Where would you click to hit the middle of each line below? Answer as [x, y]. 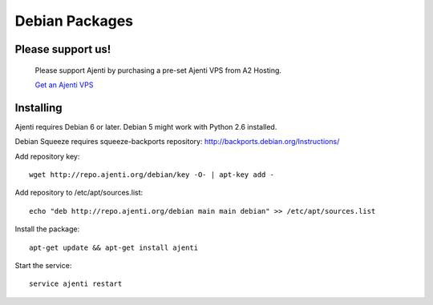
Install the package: [47, 229]
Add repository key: [47, 156]
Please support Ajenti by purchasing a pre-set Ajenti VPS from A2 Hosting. [158, 70]
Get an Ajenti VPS [64, 85]
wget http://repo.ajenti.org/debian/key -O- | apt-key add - [152, 175]
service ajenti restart [76, 284]
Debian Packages [74, 21]
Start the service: [43, 265]
